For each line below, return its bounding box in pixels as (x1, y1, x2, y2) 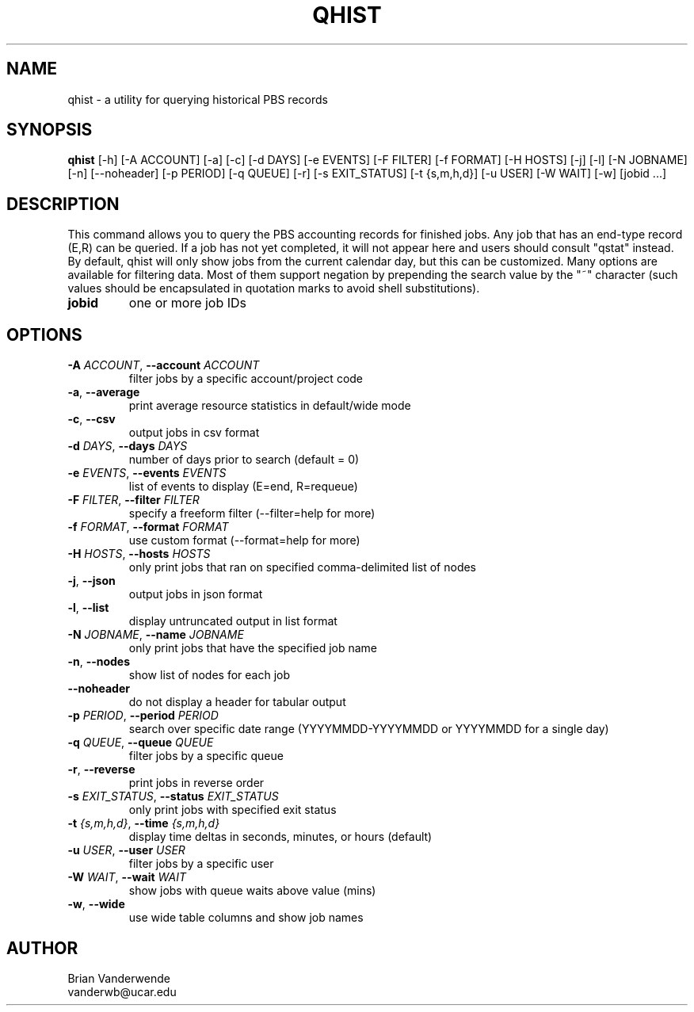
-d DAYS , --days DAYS (67, 439, 188, 453)
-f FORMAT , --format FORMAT (67, 520, 229, 534)
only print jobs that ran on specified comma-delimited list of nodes (128, 560, 477, 575)
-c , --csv (67, 412, 116, 426)
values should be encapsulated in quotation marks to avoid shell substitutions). (67, 281, 480, 296)
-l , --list (67, 601, 109, 615)
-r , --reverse (67, 762, 135, 777)
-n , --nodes (67, 655, 131, 669)
